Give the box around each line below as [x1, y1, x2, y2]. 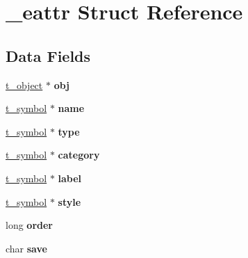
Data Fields [6, 45, 91, 66]
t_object [6, 77, 43, 92]
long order [6, 218, 53, 232]
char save [6, 241, 47, 255]
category [58, 147, 100, 162]
